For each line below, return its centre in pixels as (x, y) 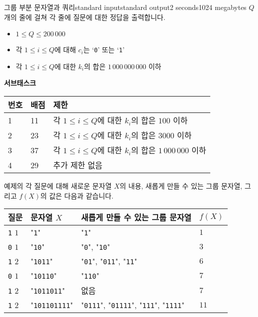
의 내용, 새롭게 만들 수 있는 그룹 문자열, (181, 186)
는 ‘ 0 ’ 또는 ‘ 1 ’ (104, 50)
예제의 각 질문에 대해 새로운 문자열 (58, 186)
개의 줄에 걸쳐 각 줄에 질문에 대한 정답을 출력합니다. (85, 17)
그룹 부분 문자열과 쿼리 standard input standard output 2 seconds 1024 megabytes (125, 7)
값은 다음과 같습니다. (81, 195)
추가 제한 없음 (78, 165)
